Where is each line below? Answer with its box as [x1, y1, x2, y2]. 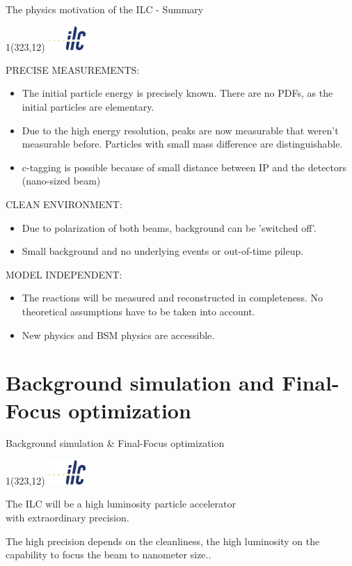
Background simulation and [6, 368, 275, 397]
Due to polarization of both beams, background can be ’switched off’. [22, 220, 317, 235]
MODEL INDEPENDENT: [6, 267, 122, 281]
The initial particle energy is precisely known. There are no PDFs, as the [22, 86, 333, 100]
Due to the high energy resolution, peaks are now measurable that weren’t [22, 123, 339, 137]
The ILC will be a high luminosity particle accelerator [6, 496, 236, 511]
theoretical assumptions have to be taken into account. [22, 304, 255, 318]
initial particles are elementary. [22, 100, 154, 114]
